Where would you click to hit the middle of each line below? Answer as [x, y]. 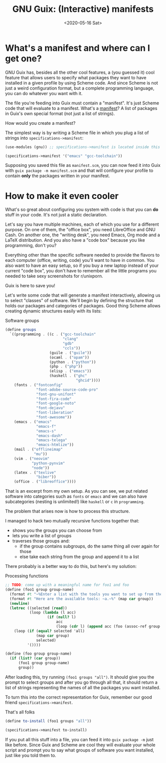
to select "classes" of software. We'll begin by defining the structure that [79, 301]
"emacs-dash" [50, 436]
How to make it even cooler [62, 196]
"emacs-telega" [52, 440]
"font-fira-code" [54, 399]
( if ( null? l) [62, 617]
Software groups [22, 321]
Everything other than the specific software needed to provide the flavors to [82, 255]
